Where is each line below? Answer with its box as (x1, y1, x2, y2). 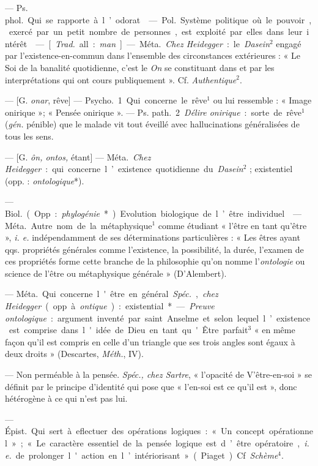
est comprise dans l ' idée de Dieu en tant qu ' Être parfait (9, 323, 248, 336)
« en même (254, 323, 295, 336)
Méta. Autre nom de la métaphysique (5, 219, 152, 231)
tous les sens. (5, 129, 54, 142)
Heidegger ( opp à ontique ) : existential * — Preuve (5, 299, 215, 312)
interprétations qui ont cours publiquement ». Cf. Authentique (5, 73, 237, 86)
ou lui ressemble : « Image (213, 94, 312, 107)
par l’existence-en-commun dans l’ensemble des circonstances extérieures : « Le (5, 49, 301, 62)
